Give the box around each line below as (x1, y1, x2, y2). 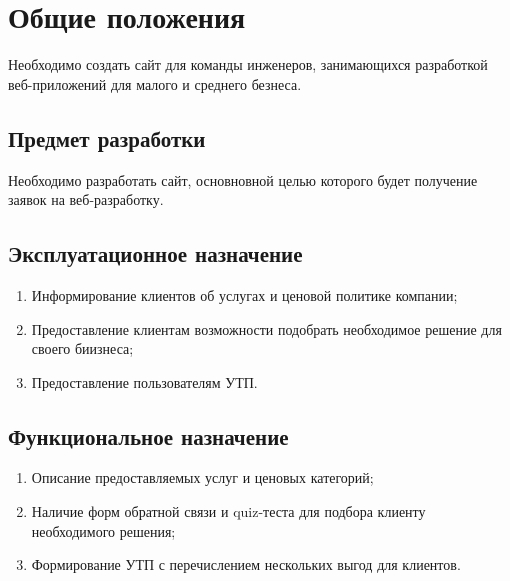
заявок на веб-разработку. (8, 189, 164, 210)
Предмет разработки (8, 122, 206, 153)
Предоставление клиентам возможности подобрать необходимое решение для (31, 318, 502, 339)
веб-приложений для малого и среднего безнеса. (8, 73, 302, 94)
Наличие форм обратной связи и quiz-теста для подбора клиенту (31, 501, 426, 522)
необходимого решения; (31, 520, 176, 541)
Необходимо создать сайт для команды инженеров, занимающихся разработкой (8, 54, 488, 75)
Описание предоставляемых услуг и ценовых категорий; (31, 467, 374, 488)
